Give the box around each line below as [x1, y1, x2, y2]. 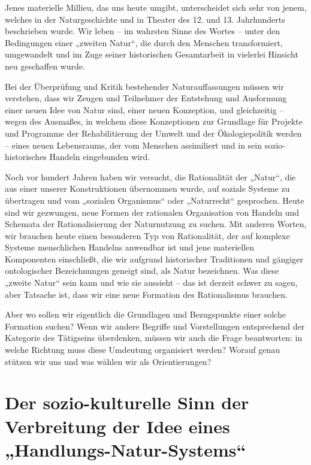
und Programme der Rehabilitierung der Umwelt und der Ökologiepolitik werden [5, 126, 302, 139]
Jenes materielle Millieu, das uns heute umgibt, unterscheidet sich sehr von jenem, [5, 1, 307, 13]
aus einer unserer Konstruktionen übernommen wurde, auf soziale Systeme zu [5, 182, 290, 195]
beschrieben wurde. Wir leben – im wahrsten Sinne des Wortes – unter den [5, 25, 280, 37]
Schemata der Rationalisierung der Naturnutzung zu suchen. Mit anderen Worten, [5, 218, 307, 230]
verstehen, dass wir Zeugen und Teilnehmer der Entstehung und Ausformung [5, 92, 287, 104]
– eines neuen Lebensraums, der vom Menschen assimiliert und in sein [5, 138, 262, 151]
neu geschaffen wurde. [5, 59, 85, 72]
